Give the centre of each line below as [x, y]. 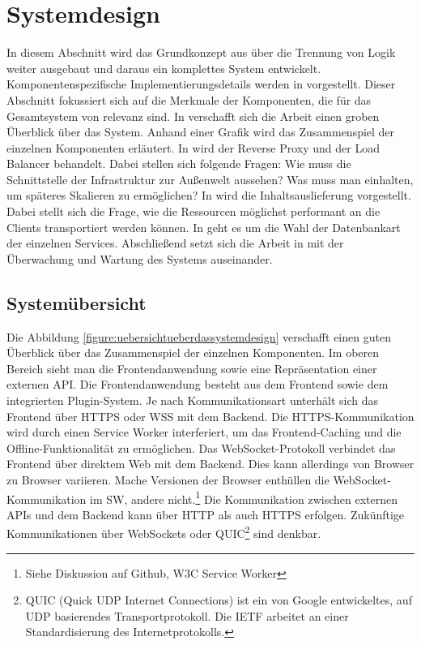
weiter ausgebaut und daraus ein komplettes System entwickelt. [164, 68]
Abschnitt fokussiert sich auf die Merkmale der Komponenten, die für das [189, 99]
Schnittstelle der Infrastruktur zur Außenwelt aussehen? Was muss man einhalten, [210, 179]
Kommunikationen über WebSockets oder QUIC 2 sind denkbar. [164, 532]
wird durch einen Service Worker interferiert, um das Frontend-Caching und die [204, 432]
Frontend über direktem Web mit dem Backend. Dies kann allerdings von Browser [210, 464]
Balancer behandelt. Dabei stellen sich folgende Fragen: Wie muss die [179, 163]
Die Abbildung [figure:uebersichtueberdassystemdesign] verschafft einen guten [199, 336]
